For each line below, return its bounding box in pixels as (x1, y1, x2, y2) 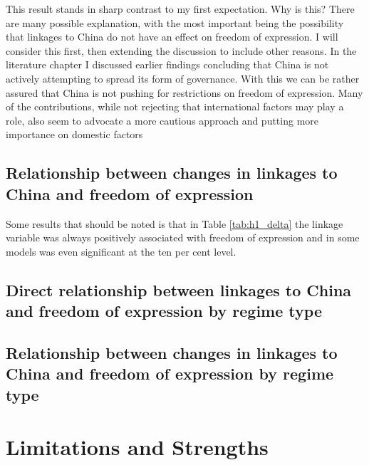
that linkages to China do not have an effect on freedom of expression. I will (6, 29, 338, 44)
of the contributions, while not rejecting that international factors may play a (6, 99, 344, 114)
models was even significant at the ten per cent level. (6, 244, 237, 258)
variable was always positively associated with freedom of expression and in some (6, 230, 360, 245)
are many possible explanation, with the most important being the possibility (6, 15, 344, 30)
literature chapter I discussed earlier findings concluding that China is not (6, 57, 329, 72)
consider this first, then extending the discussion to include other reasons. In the (6, 43, 357, 58)
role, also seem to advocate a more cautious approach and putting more (6, 113, 319, 127)
